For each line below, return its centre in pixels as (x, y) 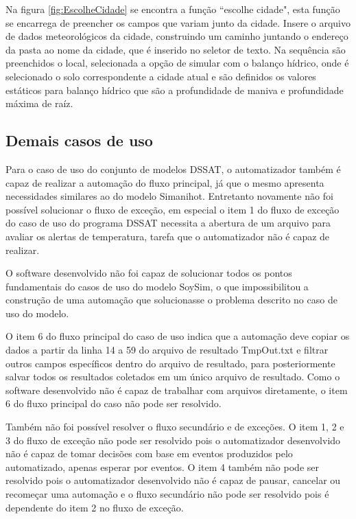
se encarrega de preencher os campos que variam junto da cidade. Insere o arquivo (178, 22)
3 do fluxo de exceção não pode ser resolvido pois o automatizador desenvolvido (173, 440)
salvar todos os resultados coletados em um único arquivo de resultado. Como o (173, 377)
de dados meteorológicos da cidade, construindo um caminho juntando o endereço (177, 36)
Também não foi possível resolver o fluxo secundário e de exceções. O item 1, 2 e (175, 427)
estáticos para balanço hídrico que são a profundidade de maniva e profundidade (175, 90)
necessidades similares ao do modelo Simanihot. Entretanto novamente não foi (169, 196)
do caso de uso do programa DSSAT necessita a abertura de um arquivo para (168, 223)
